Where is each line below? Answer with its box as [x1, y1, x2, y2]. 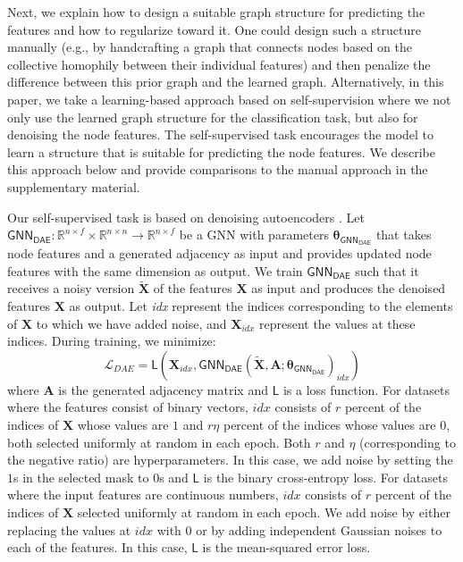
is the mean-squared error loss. [202, 538, 371, 557]
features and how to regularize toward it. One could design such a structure [7, 20, 421, 38]
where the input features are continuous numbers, [7, 485, 279, 504]
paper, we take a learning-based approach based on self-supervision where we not [7, 89, 451, 108]
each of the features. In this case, [7, 538, 188, 557]
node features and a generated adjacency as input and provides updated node [7, 243, 432, 262]
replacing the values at [7, 520, 131, 539]
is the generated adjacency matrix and [58, 380, 268, 398]
